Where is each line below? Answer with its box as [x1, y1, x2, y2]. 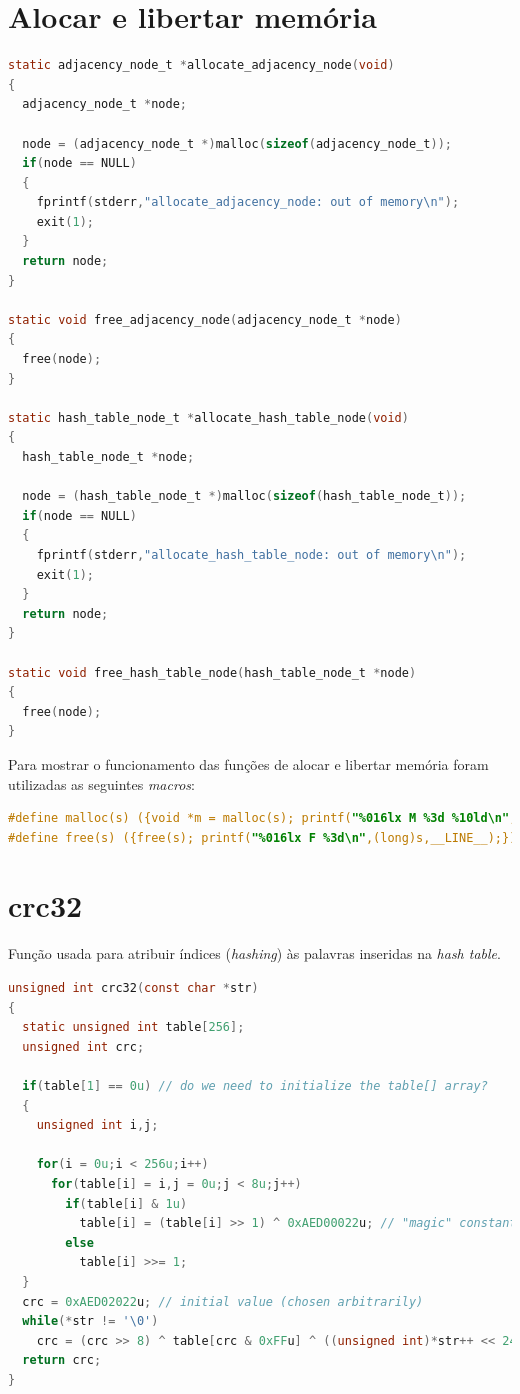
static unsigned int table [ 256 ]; [22, 1020, 245, 1035]
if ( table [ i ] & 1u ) [65, 1196, 188, 1211]
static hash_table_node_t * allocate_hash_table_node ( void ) [8, 410, 409, 425]
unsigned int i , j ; [36, 1118, 159, 1133]
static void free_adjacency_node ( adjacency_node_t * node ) [8, 312, 402, 327]
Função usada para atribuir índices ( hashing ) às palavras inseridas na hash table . [8, 943, 501, 964]
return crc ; [22, 1353, 102, 1368]
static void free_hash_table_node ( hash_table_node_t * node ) [8, 665, 417, 680]
